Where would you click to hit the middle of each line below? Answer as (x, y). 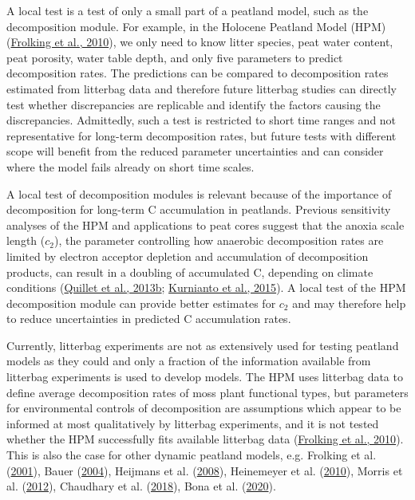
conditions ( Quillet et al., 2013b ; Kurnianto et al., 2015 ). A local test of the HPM (206, 287)
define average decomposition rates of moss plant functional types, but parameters (207, 392)
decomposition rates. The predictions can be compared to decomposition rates (198, 73)
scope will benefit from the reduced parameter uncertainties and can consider (195, 151)
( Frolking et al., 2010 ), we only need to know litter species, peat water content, (200, 42)
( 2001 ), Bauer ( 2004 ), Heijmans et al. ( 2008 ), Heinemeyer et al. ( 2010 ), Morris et (205, 470)
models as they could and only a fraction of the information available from (189, 361)
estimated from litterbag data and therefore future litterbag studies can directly (202, 88)
